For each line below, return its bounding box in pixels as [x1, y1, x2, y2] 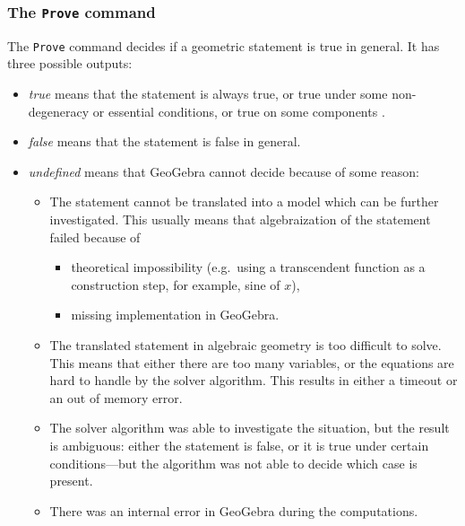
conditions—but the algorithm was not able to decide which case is [49, 453, 418, 472]
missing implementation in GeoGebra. [71, 305, 280, 324]
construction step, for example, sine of [71, 275, 280, 294]
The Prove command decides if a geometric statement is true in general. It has [7, 36, 440, 55]
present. [49, 471, 93, 490]
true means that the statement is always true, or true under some [28, 84, 388, 103]
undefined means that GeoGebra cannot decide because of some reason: [28, 162, 419, 180]
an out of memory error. [49, 388, 183, 407]
